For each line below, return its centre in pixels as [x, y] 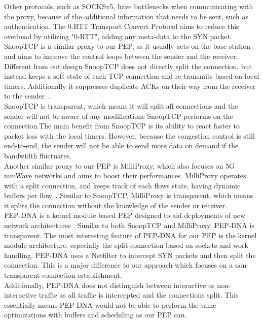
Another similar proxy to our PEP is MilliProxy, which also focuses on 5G [119, 165]
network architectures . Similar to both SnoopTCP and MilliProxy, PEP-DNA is [129, 225]
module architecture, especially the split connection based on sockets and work [126, 245]
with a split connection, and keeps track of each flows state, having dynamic [122, 185]
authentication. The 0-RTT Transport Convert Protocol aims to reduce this [122, 26]
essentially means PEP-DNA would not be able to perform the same [110, 304]
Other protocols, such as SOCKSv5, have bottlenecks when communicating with [129, 6]
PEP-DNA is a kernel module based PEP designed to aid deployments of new [125, 215]
